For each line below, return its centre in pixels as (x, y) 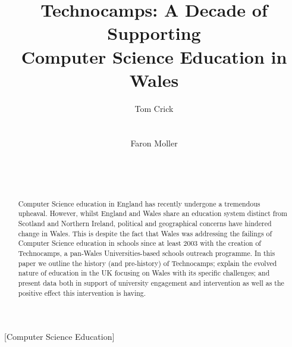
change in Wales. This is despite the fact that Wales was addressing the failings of (145, 233)
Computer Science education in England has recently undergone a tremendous (139, 203)
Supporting (154, 33)
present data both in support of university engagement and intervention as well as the (151, 282)
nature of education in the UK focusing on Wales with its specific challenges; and (144, 273)
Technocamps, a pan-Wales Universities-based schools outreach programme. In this (147, 253)
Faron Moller (154, 143)
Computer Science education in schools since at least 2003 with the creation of (140, 243)
